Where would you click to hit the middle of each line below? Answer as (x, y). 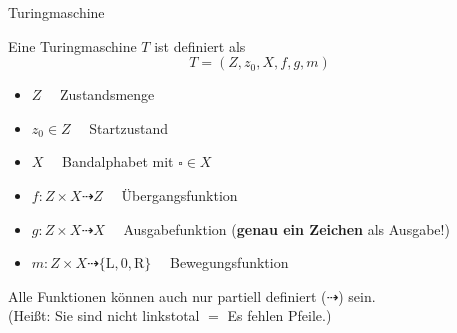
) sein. (357, 295)
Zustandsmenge (107, 94)
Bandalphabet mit (118, 161)
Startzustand (129, 127)
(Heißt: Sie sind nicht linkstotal (104, 315)
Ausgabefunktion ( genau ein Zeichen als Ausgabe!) (286, 228)
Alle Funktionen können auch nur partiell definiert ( (167, 295)
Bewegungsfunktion (229, 262)
